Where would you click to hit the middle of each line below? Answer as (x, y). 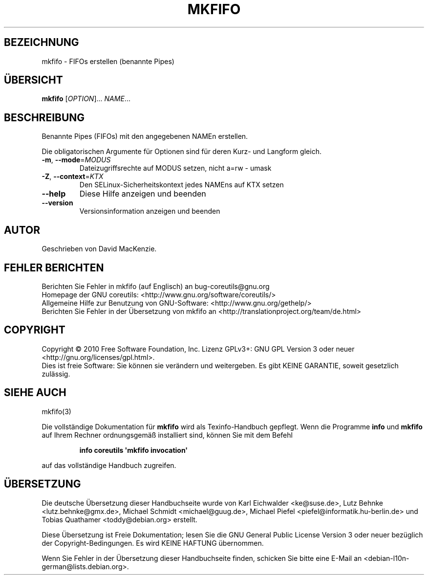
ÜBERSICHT (33, 80)
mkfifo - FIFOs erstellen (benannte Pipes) (108, 61)
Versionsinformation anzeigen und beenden (150, 211)
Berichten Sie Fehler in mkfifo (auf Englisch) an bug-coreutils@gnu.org (156, 286)
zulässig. (56, 374)
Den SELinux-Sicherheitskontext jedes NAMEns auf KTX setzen (182, 185)
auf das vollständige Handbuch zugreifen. (109, 465)
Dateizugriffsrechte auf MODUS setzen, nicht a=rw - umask (175, 168)
